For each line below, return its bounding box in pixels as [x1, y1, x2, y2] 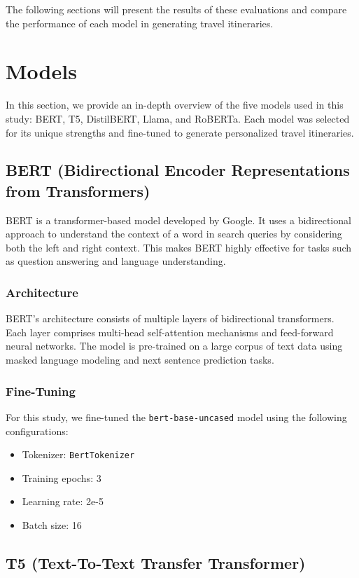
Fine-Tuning [6, 382, 76, 399]
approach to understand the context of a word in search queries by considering [6, 226, 342, 241]
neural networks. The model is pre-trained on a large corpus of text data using [6, 338, 343, 353]
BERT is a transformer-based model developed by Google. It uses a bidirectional [6, 212, 351, 227]
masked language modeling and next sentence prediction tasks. [6, 352, 274, 367]
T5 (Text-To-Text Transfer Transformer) [6, 551, 306, 573]
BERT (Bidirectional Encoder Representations [6, 159, 350, 181]
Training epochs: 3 [22, 470, 101, 485]
